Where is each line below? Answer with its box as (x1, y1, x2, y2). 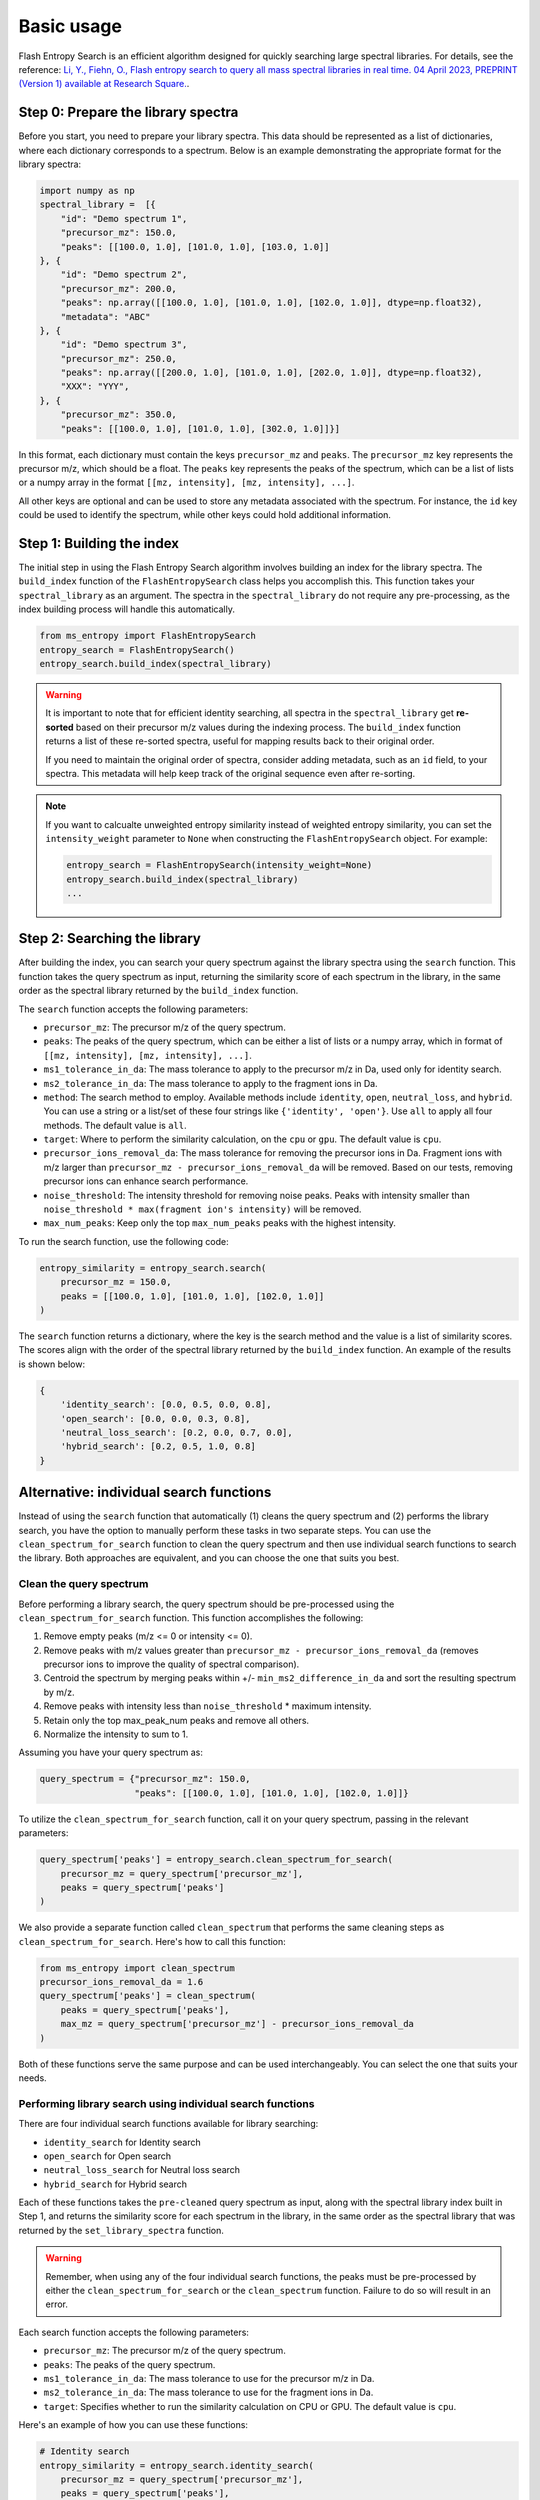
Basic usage (18, 15, 122, 37)
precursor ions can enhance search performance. (43, 1175, 249, 1187)
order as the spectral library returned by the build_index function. (18, 985, 299, 997)
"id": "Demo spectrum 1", (60, 213, 188, 224)
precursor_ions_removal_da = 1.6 (39, 1976, 204, 1988)
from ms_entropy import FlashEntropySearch (39, 630, 257, 642)
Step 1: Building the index (18, 535, 180, 552)
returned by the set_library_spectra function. (18, 2224, 225, 2236)
